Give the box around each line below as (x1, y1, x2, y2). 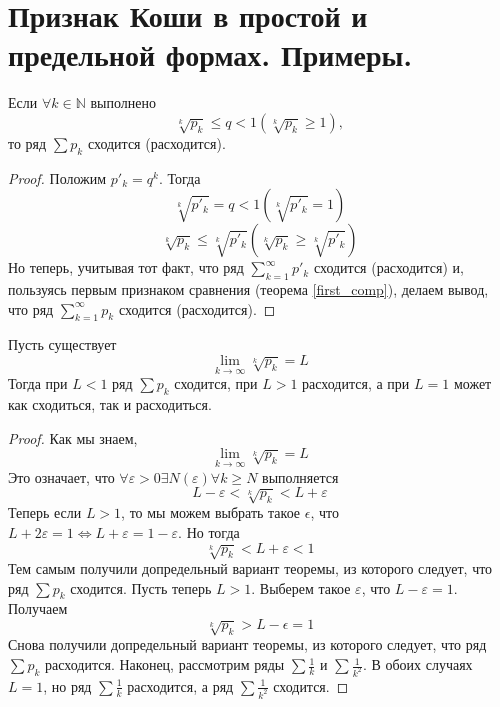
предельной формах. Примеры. (8, 34, 413, 75)
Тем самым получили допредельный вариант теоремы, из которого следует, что (8, 558, 493, 579)
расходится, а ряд (127, 675, 234, 696)
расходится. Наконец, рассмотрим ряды (45, 654, 285, 675)
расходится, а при (302, 373, 410, 394)
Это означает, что (8, 466, 115, 487)
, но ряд (43, 675, 92, 696)
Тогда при (8, 373, 68, 394)
